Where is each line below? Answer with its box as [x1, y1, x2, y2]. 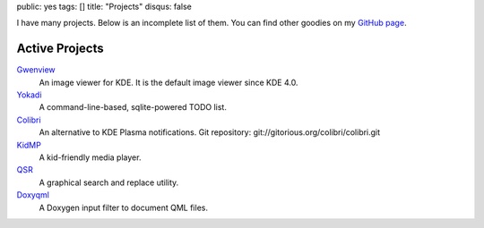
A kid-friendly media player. [39, 152, 142, 163]
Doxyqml [16, 190, 49, 200]
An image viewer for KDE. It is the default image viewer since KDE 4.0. [39, 77, 298, 88]
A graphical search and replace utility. [39, 177, 179, 188]
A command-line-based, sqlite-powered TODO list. [39, 102, 228, 113]
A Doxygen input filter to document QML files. [39, 202, 208, 213]
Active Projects [16, 41, 105, 56]
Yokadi [16, 89, 42, 100]
